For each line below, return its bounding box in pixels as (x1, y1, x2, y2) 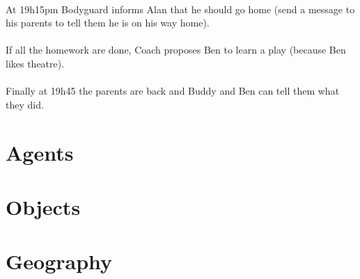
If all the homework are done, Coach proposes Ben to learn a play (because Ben (6, 42, 346, 57)
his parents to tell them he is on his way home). (6, 15, 210, 30)
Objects (6, 192, 81, 221)
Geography (6, 247, 113, 276)
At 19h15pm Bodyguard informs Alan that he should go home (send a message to (6, 1, 355, 16)
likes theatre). (6, 56, 65, 70)
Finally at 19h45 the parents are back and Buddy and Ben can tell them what (6, 83, 340, 98)
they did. (6, 97, 44, 111)
